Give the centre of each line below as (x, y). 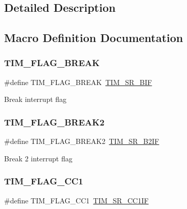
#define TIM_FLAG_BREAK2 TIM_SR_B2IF (82, 141)
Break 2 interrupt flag (38, 158)
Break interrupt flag (36, 99)
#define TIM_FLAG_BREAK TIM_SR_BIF (78, 82)
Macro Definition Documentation (94, 38)
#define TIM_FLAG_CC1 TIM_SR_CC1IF (76, 200)
